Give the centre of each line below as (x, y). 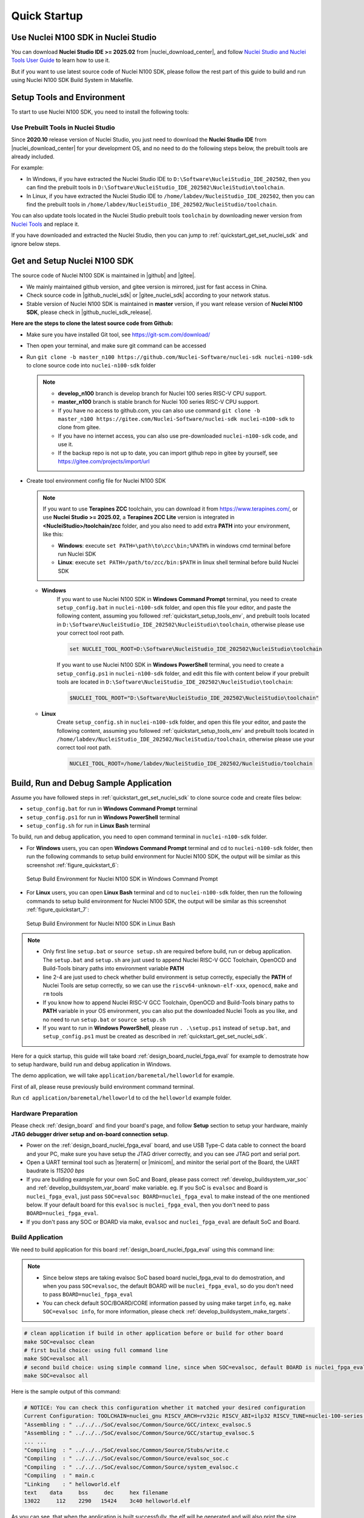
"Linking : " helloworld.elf (72, 1484)
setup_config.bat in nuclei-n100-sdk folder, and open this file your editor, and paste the (174, 607)
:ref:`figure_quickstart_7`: (58, 910)
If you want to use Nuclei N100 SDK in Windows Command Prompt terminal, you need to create (177, 599)
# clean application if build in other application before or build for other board (153, 1333)
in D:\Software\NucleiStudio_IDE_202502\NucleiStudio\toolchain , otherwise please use (181, 624)
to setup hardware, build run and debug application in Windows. (91, 1064)
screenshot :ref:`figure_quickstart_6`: (72, 865)
